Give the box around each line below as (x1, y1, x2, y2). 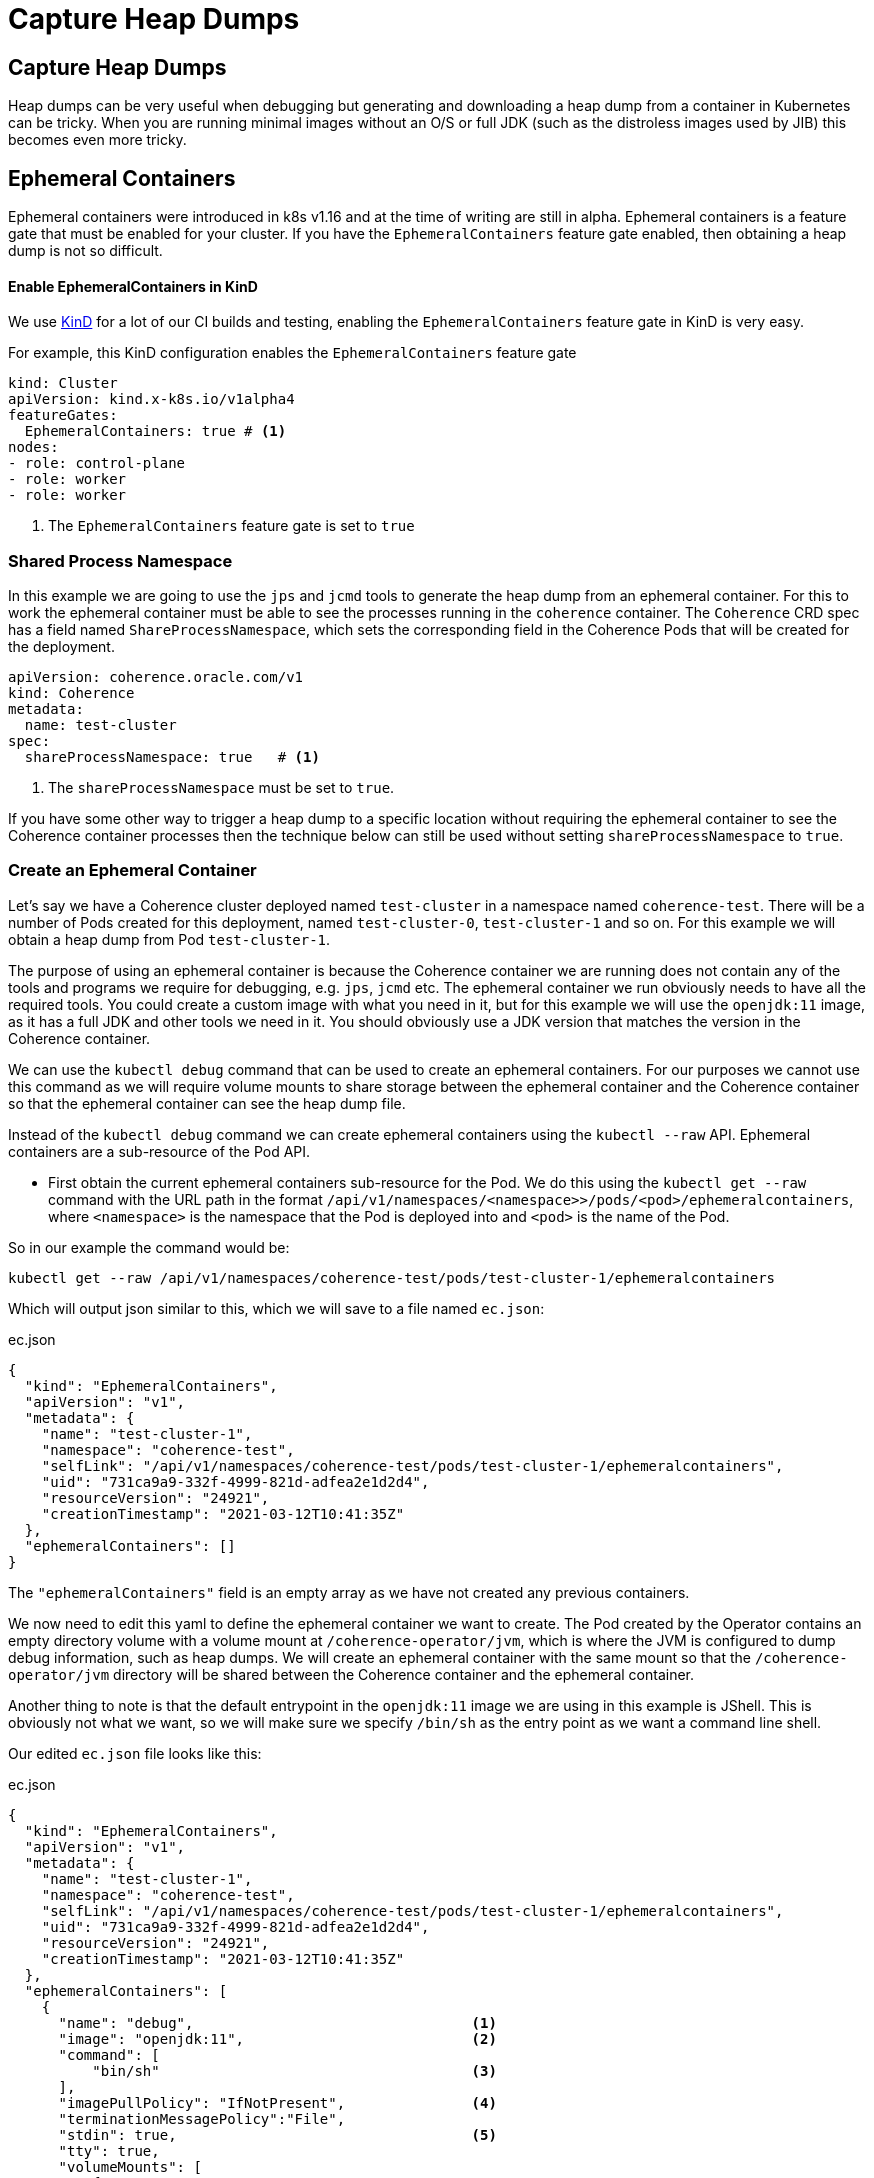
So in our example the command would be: (8, 1238, 290, 1256)
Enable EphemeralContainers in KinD (8, 277, 258, 295)
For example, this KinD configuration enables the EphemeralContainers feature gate (8, 344, 577, 362)
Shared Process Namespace (8, 550, 233, 571)
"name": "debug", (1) (58, 2014, 497, 2031)
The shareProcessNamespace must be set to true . (48, 778, 395, 796)
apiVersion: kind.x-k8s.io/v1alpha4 (8, 391, 295, 408)
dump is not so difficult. (8, 242, 163, 260)
